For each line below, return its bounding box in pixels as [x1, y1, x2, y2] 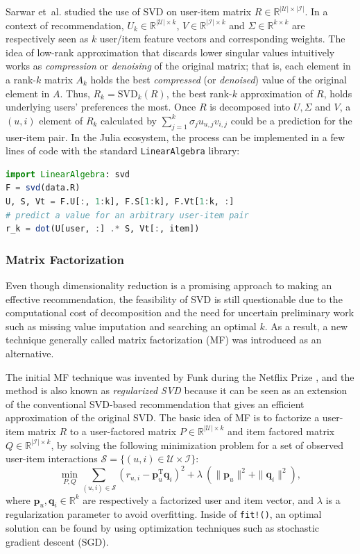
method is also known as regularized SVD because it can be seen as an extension [6, 383, 348, 398]
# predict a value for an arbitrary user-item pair [6, 210, 249, 220]
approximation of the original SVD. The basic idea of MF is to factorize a [6, 410, 320, 425]
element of [39, 113, 83, 127]
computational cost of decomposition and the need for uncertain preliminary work [6, 305, 354, 320]
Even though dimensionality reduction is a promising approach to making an [6, 277, 332, 292]
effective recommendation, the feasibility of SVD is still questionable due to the [6, 291, 343, 306]
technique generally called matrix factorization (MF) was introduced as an [6, 332, 322, 347]
